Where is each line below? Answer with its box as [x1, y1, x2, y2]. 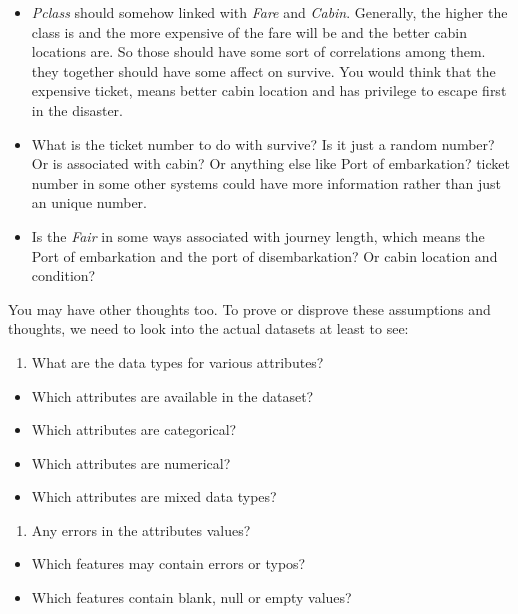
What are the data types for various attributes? [31, 351, 324, 372]
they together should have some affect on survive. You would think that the [31, 60, 496, 81]
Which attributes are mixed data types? [31, 486, 277, 507]
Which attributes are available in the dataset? [31, 385, 314, 406]
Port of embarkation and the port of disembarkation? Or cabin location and [31, 245, 498, 266]
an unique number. [31, 192, 147, 213]
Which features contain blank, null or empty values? [31, 587, 352, 608]
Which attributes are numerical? [31, 452, 231, 473]
